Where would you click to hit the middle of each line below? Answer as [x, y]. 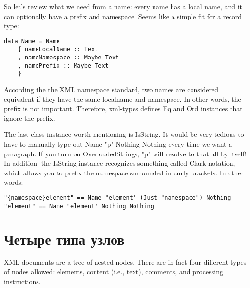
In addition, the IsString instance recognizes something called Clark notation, [120, 163]
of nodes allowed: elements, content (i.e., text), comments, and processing [114, 272]
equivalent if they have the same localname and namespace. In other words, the [123, 99]
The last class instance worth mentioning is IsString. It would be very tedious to [124, 134]
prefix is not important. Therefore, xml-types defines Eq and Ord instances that [123, 108]
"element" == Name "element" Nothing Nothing [79, 206]
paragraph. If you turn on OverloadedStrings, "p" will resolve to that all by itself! [125, 153]
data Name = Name [32, 41]
